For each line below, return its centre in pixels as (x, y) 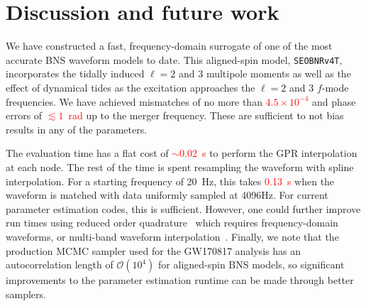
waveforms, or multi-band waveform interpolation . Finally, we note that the (172, 236)
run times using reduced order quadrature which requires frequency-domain (172, 223)
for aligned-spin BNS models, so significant (251, 264)
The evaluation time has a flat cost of (87, 153)
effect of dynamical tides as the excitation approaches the (131, 87)
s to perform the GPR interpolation (279, 153)
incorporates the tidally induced (75, 73)
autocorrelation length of (60, 264)
